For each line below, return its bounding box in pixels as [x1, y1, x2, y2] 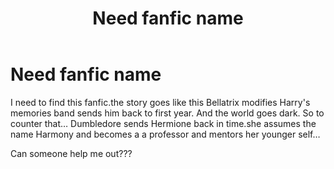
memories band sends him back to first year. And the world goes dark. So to [10, 107, 325, 119]
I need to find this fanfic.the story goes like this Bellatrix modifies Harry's [10, 96, 311, 108]
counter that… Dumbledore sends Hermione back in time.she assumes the [10, 117, 317, 129]
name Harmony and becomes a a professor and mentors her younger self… [10, 128, 321, 140]
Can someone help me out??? [10, 147, 133, 159]
